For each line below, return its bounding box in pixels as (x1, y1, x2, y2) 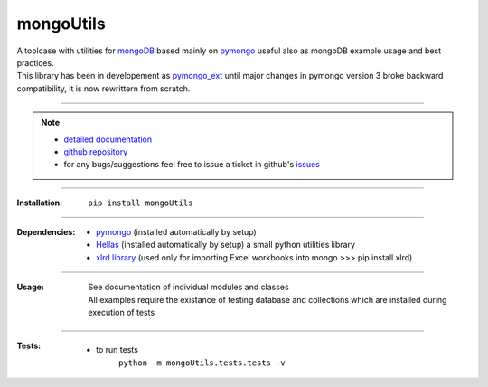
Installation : (16, 197, 63, 208)
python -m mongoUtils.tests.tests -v (118, 357, 286, 368)
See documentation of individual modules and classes (88, 281, 289, 293)
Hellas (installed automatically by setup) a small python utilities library (96, 240, 356, 250)
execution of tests (88, 307, 155, 318)
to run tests (96, 345, 139, 355)
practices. (16, 57, 54, 68)
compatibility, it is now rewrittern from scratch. (16, 82, 191, 94)
